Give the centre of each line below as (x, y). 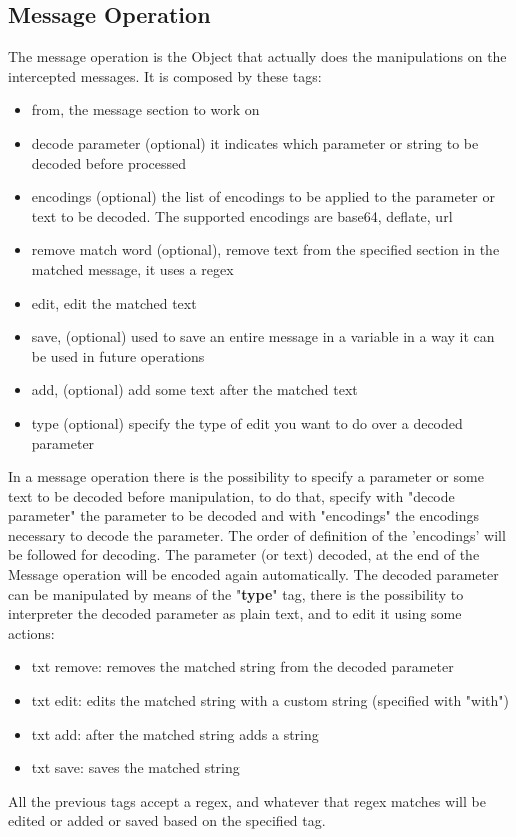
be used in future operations (118, 355)
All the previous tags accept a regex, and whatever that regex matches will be (247, 800)
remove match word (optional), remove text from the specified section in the (265, 249)
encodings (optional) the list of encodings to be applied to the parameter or (263, 196)
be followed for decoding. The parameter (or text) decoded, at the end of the (244, 554)
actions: (31, 632)
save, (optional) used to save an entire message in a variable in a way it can (263, 336)
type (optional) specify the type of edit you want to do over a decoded (247, 422)
